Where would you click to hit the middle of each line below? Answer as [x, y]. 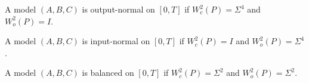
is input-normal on [116, 41]
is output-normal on [118, 9]
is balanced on [108, 73]
